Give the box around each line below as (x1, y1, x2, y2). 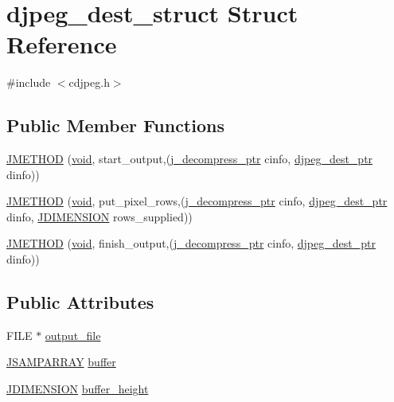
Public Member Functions (6, 113, 224, 138)
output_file (45, 326, 101, 343)
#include (6, 74, 51, 91)
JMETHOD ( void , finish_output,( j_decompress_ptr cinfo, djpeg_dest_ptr (6, 235, 376, 252)
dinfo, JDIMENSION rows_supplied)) (6, 208, 193, 224)
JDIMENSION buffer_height (6, 381, 149, 397)
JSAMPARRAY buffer (6, 353, 116, 370)
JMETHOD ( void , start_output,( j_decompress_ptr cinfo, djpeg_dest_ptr (6, 150, 373, 167)
